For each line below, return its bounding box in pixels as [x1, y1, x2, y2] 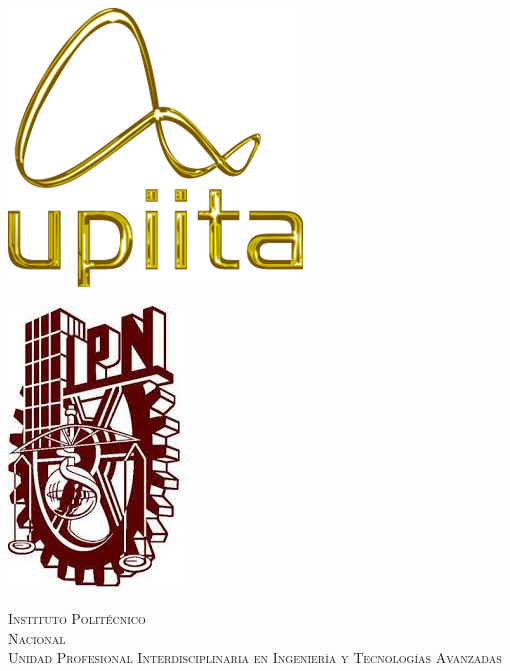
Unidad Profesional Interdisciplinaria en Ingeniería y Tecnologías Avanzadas [8, 647, 502, 668]
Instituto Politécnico [8, 608, 146, 629]
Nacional [8, 627, 66, 648]
